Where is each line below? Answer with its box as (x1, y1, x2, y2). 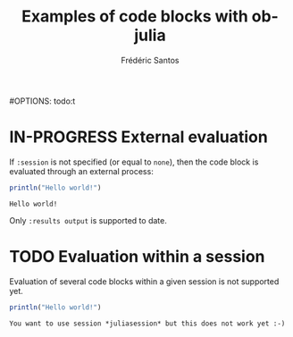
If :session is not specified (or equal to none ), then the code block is (9, 156, 259, 167)
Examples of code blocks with (21, 6, 248, 27)
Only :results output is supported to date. (9, 215, 167, 225)
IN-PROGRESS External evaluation (9, 127, 268, 147)
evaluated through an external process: (9, 165, 154, 176)
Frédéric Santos (121, 55, 180, 65)
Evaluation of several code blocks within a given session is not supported (9, 275, 280, 287)
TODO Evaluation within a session (9, 246, 265, 266)
